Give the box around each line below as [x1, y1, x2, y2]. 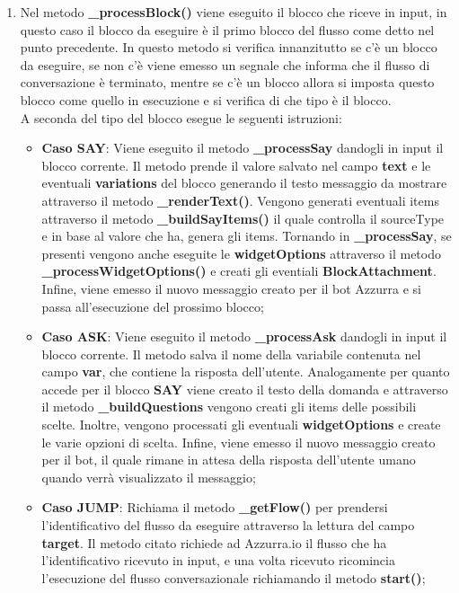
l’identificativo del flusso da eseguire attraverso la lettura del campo [41, 516, 415, 535]
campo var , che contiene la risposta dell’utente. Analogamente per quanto [41, 362, 450, 381]
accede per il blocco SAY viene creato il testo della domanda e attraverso [41, 379, 448, 398]
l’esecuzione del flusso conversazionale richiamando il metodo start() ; [41, 568, 426, 587]
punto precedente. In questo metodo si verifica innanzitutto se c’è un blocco [20, 38, 437, 57]
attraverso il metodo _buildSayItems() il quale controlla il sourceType [41, 208, 445, 227]
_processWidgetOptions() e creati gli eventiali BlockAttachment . [41, 261, 437, 280]
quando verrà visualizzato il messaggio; [41, 467, 256, 486]
